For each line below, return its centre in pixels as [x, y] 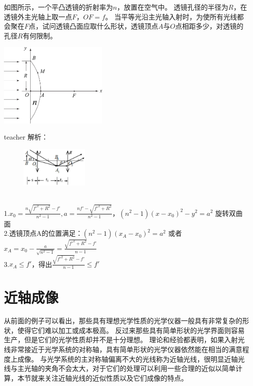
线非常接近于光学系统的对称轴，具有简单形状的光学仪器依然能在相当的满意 [123, 349]
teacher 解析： [26, 137]
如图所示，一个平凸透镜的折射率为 [58, 7]
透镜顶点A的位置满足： [46, 233]
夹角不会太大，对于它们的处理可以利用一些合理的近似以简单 [140, 368]
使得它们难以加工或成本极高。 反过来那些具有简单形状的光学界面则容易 [131, 330]
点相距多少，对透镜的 [209, 26]
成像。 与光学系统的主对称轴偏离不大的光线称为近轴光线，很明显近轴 [127, 359]
